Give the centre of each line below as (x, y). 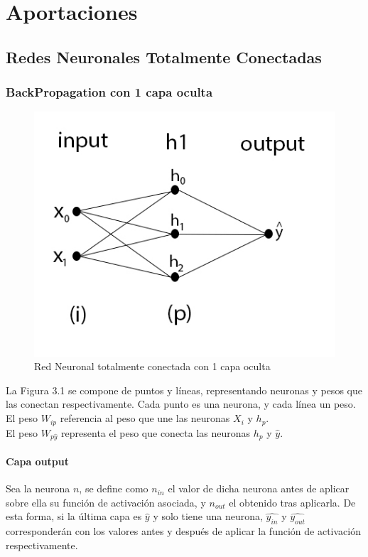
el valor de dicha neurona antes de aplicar (259, 488)
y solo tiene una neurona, (208, 516)
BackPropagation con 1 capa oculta (109, 92)
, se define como (114, 488)
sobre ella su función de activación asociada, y (106, 502)
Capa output (37, 461)
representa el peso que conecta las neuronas (156, 432)
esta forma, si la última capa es (74, 516)
